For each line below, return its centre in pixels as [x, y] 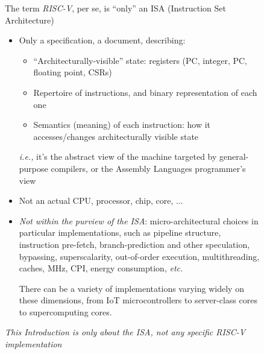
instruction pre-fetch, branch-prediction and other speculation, [134, 244]
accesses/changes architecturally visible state [116, 136]
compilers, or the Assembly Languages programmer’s [148, 168]
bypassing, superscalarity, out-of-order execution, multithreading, [139, 256]
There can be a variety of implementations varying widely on [131, 288]
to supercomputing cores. [65, 311]
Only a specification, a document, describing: [102, 40]
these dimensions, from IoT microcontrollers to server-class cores [138, 300]
